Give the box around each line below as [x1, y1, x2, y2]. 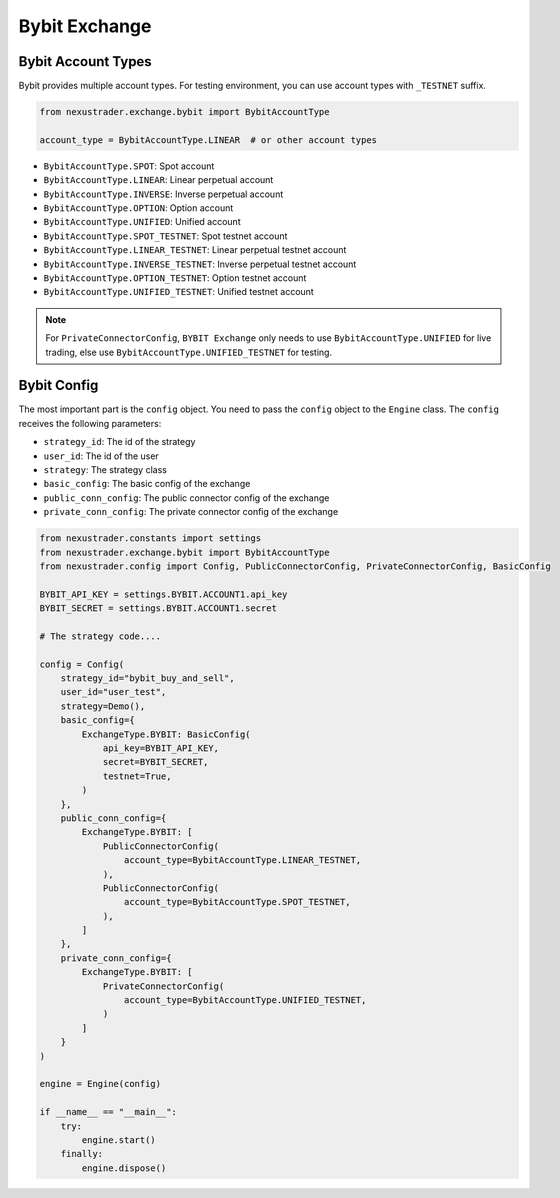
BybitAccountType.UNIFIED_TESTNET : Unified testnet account [43, 286, 314, 298]
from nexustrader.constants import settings [39, 533, 262, 544]
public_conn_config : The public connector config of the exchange [43, 491, 330, 504]
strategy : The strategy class [43, 463, 167, 475]
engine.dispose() [81, 1162, 167, 1174]
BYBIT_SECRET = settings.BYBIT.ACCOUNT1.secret [39, 603, 277, 614]
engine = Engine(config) [39, 1078, 162, 1090]
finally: [60, 1148, 104, 1160]
